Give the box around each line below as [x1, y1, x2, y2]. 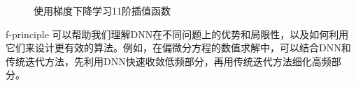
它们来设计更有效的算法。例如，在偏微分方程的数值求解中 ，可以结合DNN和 [6, 40, 351, 55]
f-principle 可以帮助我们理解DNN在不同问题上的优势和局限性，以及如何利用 [6, 26, 349, 41]
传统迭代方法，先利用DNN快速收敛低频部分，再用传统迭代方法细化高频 [6, 53, 332, 68]
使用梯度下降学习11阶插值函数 [34, 3, 171, 17]
